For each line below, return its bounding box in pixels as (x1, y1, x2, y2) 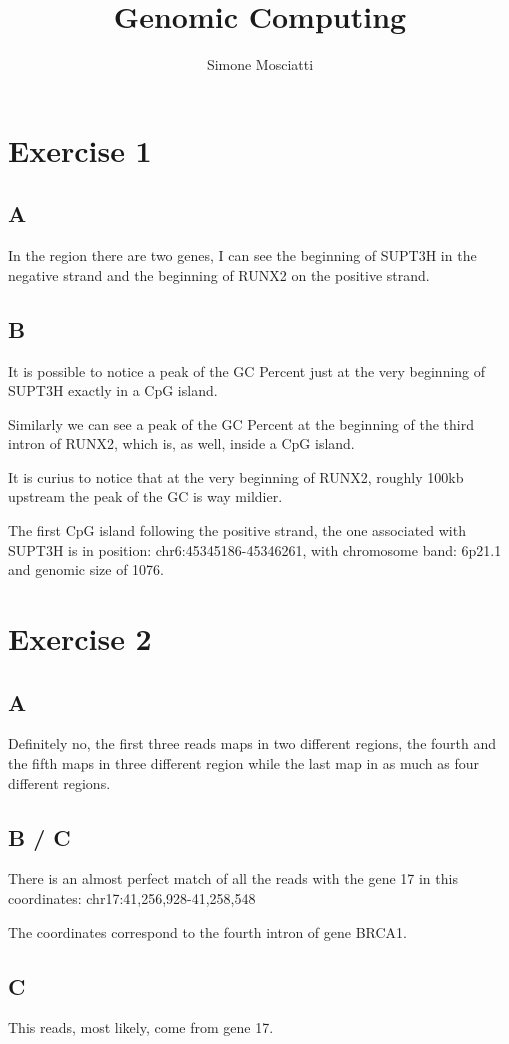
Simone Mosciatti (206, 54, 314, 75)
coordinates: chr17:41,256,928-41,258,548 (8, 888, 256, 908)
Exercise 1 (8, 129, 152, 170)
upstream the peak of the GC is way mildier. (8, 486, 283, 507)
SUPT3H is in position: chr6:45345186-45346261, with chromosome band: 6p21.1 (8, 539, 502, 560)
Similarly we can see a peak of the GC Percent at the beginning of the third (8, 413, 474, 434)
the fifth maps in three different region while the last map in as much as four (8, 753, 480, 774)
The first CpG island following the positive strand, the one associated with (8, 520, 466, 541)
